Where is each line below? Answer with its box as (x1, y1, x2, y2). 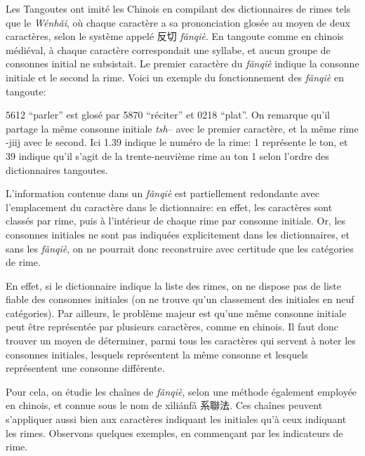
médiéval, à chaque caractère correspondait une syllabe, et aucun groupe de (6, 42, 331, 57)
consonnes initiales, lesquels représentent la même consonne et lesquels (6, 347, 308, 361)
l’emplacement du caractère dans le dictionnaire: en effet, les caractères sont (6, 199, 333, 214)
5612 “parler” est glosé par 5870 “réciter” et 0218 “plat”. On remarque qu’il (6, 107, 330, 122)
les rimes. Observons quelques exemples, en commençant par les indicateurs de (6, 425, 343, 440)
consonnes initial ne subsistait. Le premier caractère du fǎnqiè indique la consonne (6, 56, 359, 71)
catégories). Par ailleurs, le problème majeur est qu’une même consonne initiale (6, 305, 347, 320)
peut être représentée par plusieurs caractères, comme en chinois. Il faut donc (6, 319, 338, 334)
